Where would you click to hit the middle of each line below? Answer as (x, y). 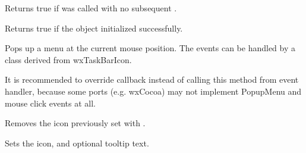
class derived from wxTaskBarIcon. (68, 59)
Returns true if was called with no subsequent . (91, 8)
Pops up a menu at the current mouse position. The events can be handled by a (150, 48)
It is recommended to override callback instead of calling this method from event (152, 79)
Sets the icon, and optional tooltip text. (77, 143)
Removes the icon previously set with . (75, 123)
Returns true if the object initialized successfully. (94, 28)
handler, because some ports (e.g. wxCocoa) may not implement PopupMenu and (153, 91)
